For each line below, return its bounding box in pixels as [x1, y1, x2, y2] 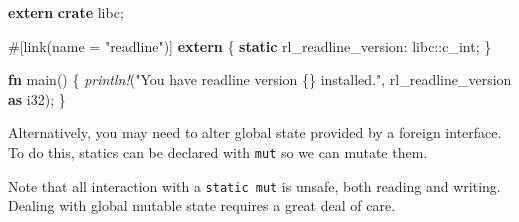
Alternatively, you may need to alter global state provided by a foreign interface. [8, 122, 502, 143]
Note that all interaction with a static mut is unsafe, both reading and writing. [8, 175, 501, 196]
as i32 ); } [8, 88, 66, 109]
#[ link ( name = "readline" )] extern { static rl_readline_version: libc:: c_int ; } [8, 35, 492, 56]
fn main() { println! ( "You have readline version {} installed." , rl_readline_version [8, 69, 512, 90]
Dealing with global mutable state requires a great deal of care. [8, 195, 396, 216]
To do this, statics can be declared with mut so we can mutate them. [8, 141, 428, 162]
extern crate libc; [8, 2, 124, 22]
